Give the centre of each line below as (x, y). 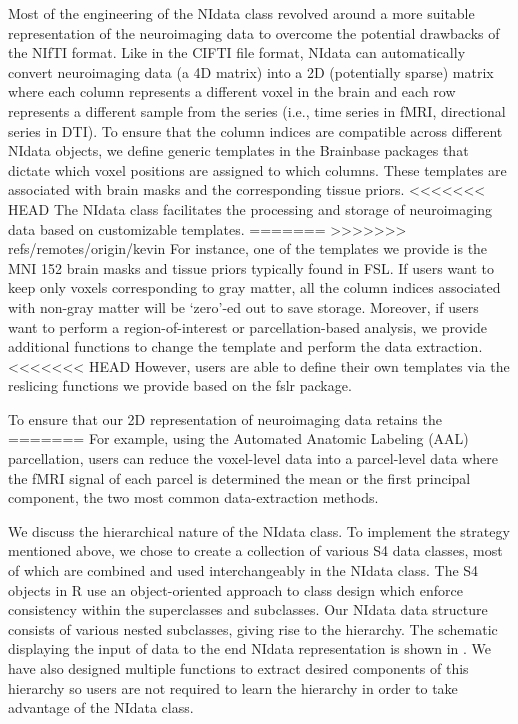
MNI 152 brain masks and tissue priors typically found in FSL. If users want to (251, 267)
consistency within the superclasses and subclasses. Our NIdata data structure (248, 609)
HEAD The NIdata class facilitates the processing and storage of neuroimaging (250, 208)
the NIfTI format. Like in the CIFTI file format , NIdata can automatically (237, 52)
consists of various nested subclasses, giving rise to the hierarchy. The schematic (253, 628)
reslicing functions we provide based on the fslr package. (180, 385)
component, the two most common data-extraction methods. (193, 497)
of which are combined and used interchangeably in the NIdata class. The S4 (243, 570)
